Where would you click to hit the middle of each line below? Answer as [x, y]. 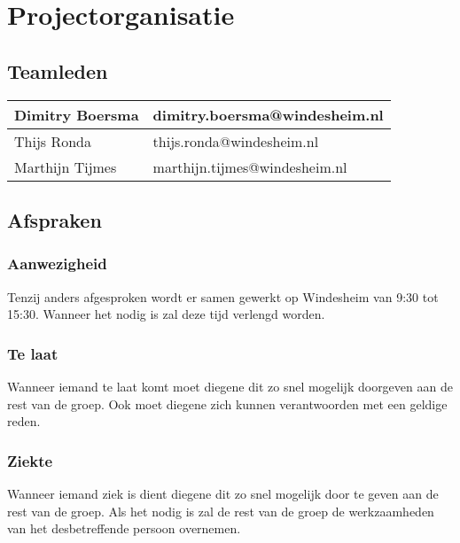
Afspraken [55, 219]
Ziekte [30, 460]
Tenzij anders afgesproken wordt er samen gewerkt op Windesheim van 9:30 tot [223, 296]
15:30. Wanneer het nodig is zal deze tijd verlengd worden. [166, 314]
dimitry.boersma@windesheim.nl [268, 114]
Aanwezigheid [57, 264]
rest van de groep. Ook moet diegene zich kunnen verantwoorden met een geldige [227, 403]
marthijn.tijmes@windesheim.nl [250, 167]
